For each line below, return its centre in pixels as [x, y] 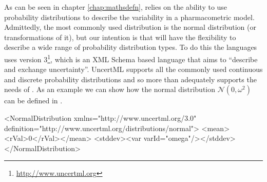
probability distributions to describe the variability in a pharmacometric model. [129, 17]
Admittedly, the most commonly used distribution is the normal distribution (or [130, 27]
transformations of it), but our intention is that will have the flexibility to [120, 37]
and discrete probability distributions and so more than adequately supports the [130, 79]
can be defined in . [33, 101]
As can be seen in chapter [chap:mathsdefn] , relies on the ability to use [116, 7]
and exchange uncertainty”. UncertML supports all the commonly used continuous [133, 69]
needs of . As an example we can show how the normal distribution [110, 89]
